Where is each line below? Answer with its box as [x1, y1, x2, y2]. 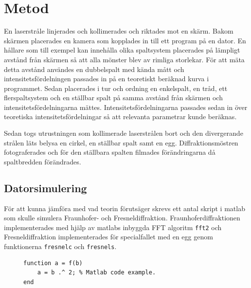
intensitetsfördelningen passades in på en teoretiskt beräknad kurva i [4, 73, 209, 84]
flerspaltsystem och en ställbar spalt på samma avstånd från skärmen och [4, 92, 223, 103]
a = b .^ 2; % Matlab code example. [37, 269, 156, 276]
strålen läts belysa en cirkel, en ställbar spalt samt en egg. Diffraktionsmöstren [4, 137, 238, 147]
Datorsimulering [4, 180, 87, 195]
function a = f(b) [23, 259, 83, 267]
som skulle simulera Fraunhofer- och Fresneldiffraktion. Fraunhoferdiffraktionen [4, 213, 240, 223]
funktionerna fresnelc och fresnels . [4, 241, 117, 252]
